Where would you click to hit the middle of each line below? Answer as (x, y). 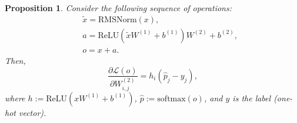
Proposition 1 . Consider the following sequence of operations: (118, 8)
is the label (252, 98)
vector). (32, 112)
